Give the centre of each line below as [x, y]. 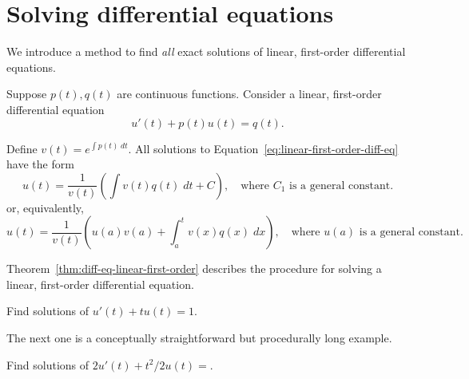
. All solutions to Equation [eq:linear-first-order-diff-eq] [263, 148]
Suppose [27, 94]
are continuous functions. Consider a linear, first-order [249, 94]
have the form [40, 164]
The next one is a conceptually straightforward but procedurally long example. [199, 338]
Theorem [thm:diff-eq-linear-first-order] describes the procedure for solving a [194, 268]
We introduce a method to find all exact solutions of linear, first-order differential [206, 51]
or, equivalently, [45, 207]
